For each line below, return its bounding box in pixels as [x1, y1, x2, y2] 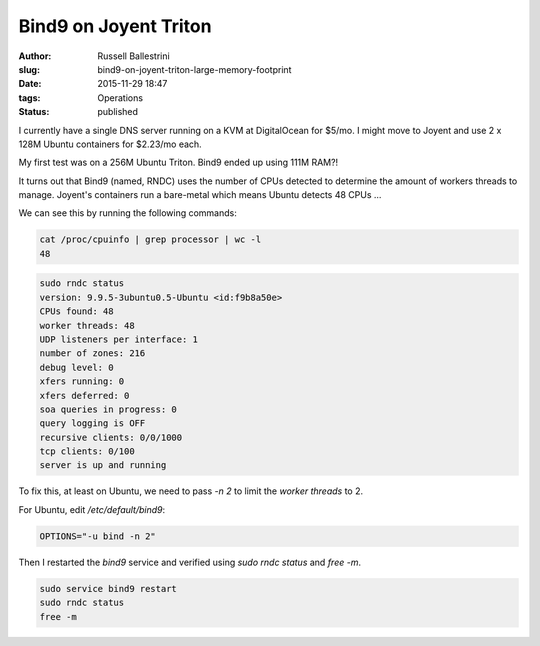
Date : [18, 78, 42, 90]
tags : [18, 91, 41, 104]
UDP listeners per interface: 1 [39, 333, 199, 345]
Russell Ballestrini [97, 50, 170, 62]
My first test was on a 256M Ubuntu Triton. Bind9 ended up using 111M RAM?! [18, 156, 339, 169]
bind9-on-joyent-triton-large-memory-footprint [97, 63, 292, 75]
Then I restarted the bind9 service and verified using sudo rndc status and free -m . [18, 556, 362, 568]
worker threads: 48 [39, 320, 135, 331]
